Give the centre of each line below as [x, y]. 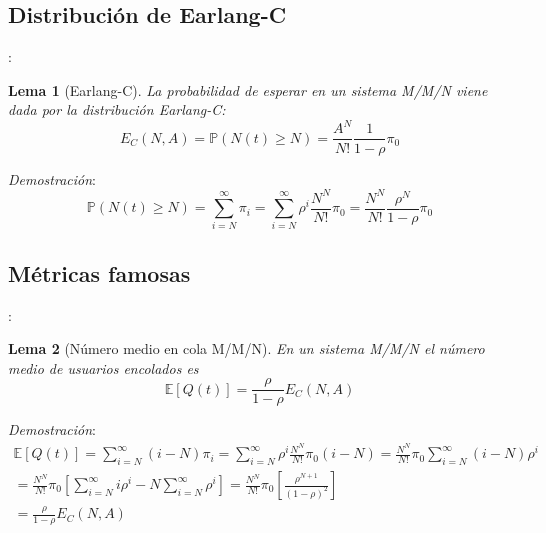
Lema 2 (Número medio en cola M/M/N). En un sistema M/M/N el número [246, 348]
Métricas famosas [99, 272]
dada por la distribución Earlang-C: [117, 109]
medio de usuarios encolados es [103, 367]
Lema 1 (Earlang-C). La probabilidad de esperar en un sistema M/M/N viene [248, 89]
